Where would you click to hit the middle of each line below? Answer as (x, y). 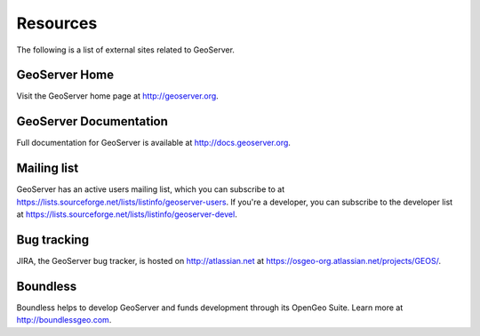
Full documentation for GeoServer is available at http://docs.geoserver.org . (153, 143)
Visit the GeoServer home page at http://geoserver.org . (118, 96)
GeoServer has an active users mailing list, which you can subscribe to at (150, 189)
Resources (57, 23)
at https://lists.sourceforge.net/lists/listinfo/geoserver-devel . (127, 214)
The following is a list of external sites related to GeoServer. (126, 50)
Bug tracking (52, 240)
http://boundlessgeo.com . (64, 320)
